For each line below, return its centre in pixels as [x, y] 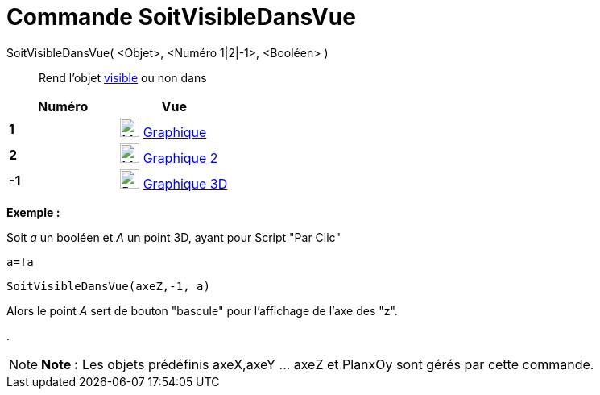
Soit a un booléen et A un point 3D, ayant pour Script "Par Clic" [174, 237]
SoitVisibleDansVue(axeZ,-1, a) [108, 286]
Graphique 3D [185, 183]
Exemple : [33, 212]
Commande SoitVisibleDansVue [181, 17]
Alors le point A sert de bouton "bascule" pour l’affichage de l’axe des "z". [202, 310]
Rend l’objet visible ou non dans [123, 77]
